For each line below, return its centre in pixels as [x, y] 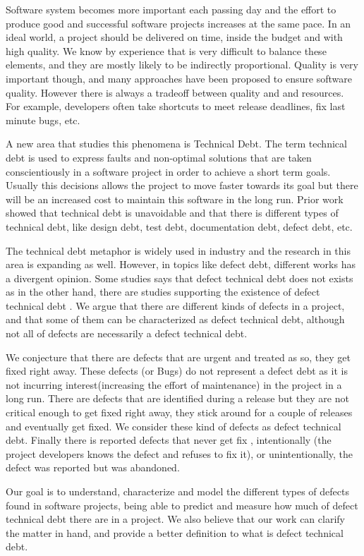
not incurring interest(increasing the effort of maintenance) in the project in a [174, 384]
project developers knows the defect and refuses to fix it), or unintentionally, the [180, 453]
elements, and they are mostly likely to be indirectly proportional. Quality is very [182, 65]
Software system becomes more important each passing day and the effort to [171, 9]
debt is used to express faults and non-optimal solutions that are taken [159, 157]
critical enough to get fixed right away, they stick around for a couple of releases [179, 412]
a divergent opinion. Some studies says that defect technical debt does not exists [180, 278]
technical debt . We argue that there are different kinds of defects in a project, [175, 305]
